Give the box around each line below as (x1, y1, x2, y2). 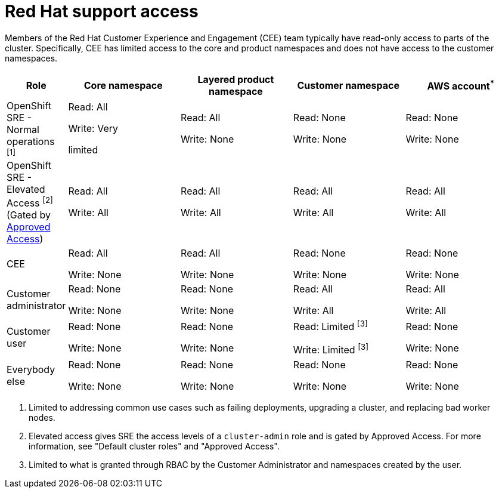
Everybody (7, 363, 55, 375)
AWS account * (427, 78, 495, 93)
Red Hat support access (5, 1, 199, 21)
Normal (7, 123, 39, 135)
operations (7, 135, 55, 147)
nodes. (29, 412, 55, 423)
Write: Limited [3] (293, 342, 369, 356)
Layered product (197, 73, 274, 85)
